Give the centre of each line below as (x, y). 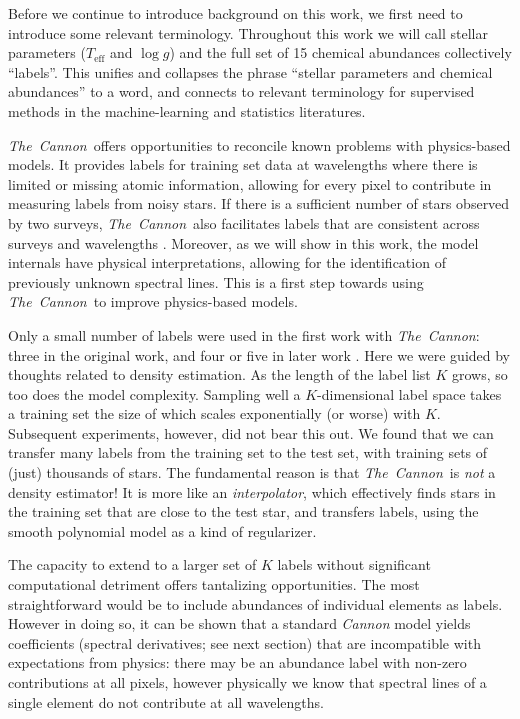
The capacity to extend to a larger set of (132, 564)
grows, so (479, 374)
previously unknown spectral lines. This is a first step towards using (216, 281)
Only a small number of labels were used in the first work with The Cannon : (244, 334)
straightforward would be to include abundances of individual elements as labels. (255, 603)
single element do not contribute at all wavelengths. (166, 701)
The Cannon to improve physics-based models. (153, 301)
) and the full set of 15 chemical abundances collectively (340, 52)
